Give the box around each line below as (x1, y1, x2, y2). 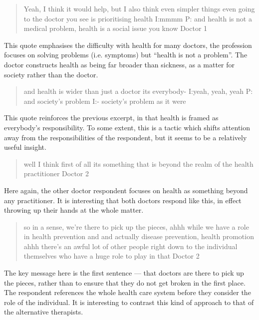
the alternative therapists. (4, 307, 83, 317)
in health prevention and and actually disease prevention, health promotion (23, 231, 254, 242)
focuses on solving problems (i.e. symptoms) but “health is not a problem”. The (4, 49, 248, 60)
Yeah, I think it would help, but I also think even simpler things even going (23, 3, 255, 13)
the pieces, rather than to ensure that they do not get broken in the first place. (4, 277, 246, 288)
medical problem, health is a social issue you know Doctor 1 (23, 23, 208, 33)
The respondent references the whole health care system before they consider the (4, 287, 251, 298)
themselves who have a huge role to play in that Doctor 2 (23, 251, 200, 261)
